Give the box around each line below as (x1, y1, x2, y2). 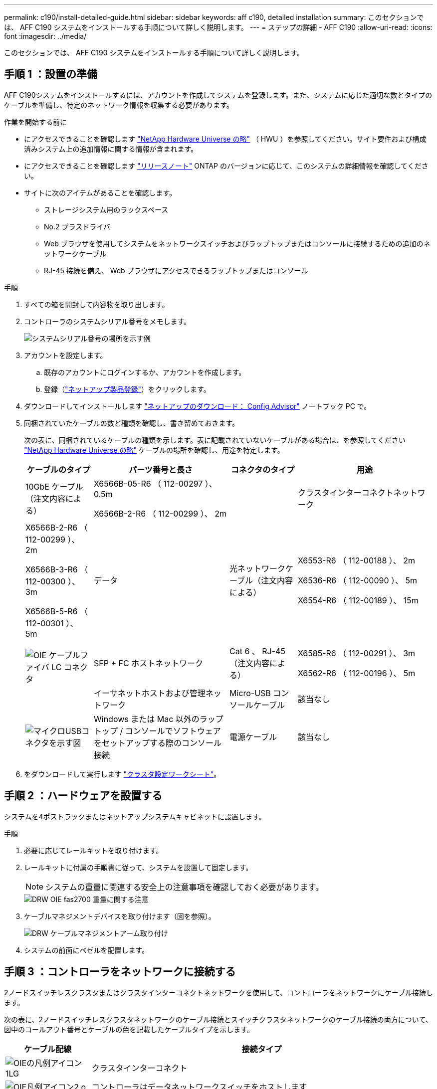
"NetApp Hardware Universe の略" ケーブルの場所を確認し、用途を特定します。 (24, 445, 284, 454)
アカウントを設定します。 (24, 351, 107, 360)
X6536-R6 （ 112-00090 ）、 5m (297, 575, 418, 585)
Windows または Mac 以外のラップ (93, 714, 223, 724)
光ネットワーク (229, 563, 285, 573)
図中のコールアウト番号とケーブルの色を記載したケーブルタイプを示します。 (4, 1025, 254, 1034)
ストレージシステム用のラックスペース (44, 205, 169, 214)
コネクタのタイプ (230, 464, 295, 475)
